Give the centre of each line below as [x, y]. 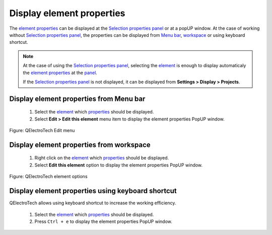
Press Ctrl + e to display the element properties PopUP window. [103, 221]
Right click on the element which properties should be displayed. [101, 158]
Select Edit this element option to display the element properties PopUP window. [119, 165]
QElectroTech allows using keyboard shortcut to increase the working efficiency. [93, 203]
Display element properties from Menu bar [77, 99]
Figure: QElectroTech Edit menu [42, 131]
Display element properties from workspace [80, 144]
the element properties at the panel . [60, 73]
